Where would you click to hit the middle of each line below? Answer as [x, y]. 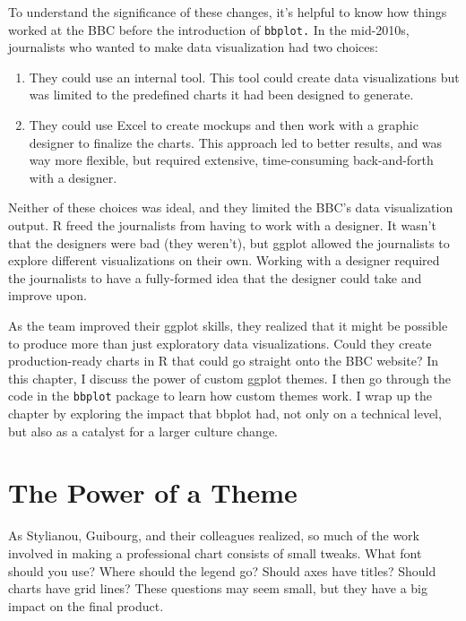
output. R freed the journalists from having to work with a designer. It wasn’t [222, 225]
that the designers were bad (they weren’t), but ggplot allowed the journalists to [229, 242]
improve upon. [47, 295]
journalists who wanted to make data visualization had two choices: [193, 47]
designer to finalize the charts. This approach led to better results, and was [236, 142]
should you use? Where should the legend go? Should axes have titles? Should [222, 570]
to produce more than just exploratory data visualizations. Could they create [220, 343]
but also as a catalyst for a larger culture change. [143, 431]
